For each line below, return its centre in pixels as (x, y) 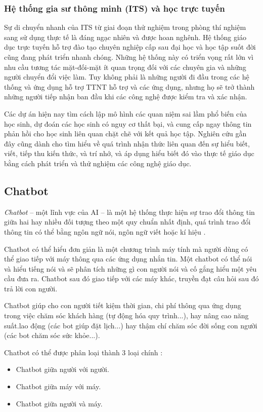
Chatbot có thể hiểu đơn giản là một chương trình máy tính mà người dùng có (126, 249)
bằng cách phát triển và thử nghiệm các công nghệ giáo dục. (98, 163)
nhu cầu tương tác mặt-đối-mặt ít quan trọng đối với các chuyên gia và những (125, 67)
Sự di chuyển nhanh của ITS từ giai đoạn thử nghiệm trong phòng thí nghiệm (125, 27)
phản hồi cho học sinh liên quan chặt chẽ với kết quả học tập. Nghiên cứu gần (125, 134)
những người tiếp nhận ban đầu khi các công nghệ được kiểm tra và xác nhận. (126, 97)
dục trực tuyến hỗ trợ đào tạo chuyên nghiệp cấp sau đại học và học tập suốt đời (130, 47)
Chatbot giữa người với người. (62, 369)
